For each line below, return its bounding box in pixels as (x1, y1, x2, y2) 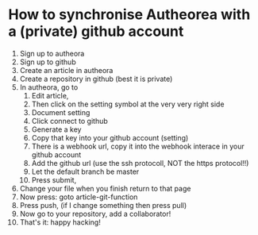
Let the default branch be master (31, 167, 140, 176)
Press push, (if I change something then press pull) (19, 200, 187, 210)
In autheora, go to (19, 82, 79, 92)
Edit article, (31, 91, 69, 100)
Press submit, (31, 175, 77, 184)
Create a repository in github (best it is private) (19, 74, 173, 83)
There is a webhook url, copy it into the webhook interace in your (31, 141, 245, 151)
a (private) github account (8, 22, 184, 40)
